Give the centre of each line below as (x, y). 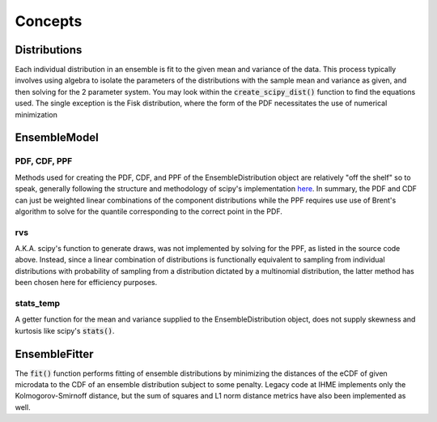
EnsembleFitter (54, 354)
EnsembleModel (57, 138)
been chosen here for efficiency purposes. (86, 283)
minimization (36, 114)
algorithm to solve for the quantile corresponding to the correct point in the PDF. (148, 211)
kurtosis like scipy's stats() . (65, 330)
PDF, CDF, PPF (44, 161)
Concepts (49, 21)
